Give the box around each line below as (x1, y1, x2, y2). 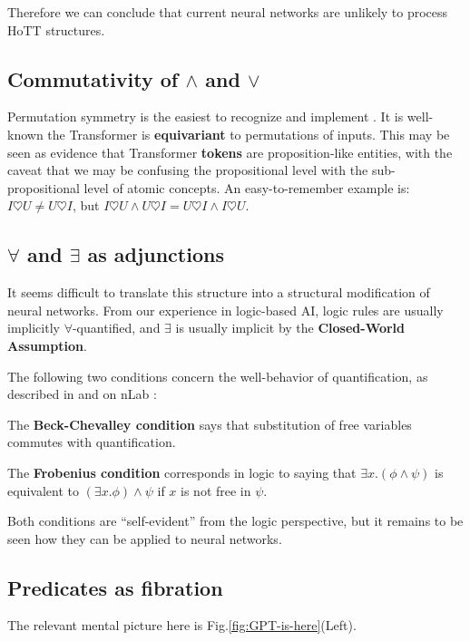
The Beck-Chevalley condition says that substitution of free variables (7, 414, 412, 433)
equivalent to (7, 481, 79, 500)
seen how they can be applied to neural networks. (7, 529, 282, 548)
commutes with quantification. (7, 432, 176, 452)
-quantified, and (72, 318, 161, 337)
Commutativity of (7, 64, 179, 92)
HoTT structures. (7, 20, 105, 39)
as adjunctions (87, 240, 224, 268)
